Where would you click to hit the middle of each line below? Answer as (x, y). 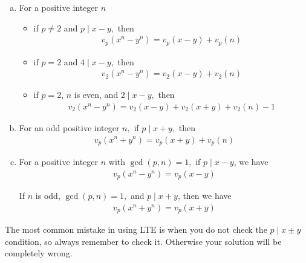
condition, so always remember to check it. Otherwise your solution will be (143, 241)
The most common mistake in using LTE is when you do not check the (136, 229)
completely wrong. (39, 253)
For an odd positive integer (69, 127)
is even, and (96, 95)
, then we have (204, 196)
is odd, (48, 196)
